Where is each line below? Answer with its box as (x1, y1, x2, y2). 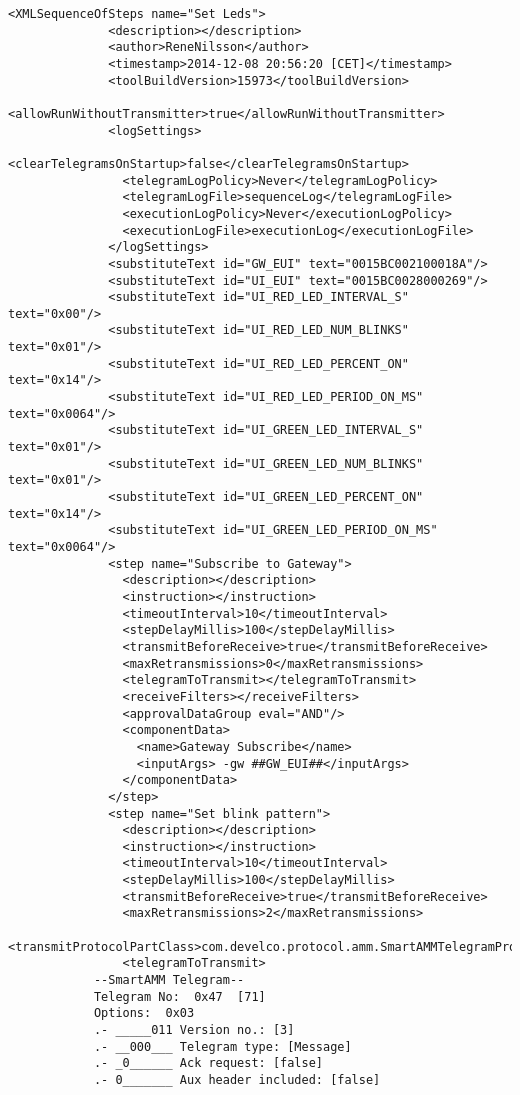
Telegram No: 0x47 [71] (93, 989, 266, 1004)
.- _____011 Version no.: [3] (93, 1023, 295, 1038)
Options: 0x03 (93, 1006, 195, 1021)
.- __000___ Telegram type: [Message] (93, 1039, 352, 1054)
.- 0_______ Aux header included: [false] (93, 1073, 381, 1087)
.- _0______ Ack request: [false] (93, 1056, 323, 1071)
